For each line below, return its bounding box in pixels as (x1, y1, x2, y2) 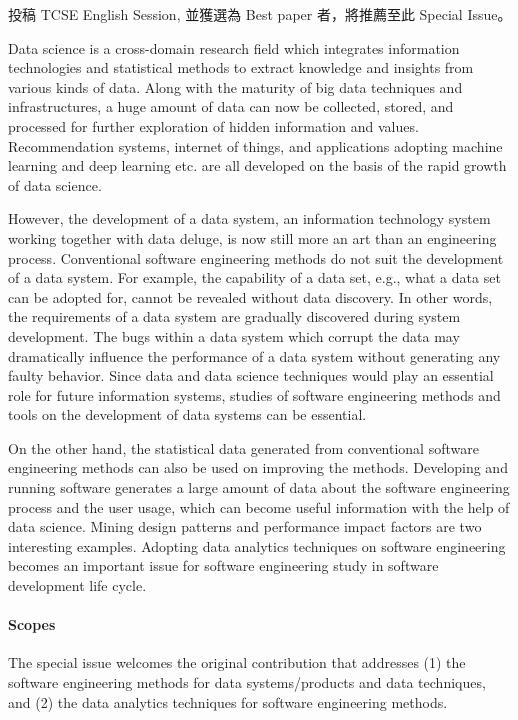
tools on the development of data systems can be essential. (8, 404, 367, 425)
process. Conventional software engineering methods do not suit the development (8, 247, 504, 268)
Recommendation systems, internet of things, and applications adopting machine (8, 135, 503, 156)
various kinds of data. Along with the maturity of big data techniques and (8, 76, 463, 97)
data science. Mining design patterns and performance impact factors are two (8, 516, 482, 537)
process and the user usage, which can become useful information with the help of (8, 496, 510, 517)
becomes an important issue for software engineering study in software (8, 555, 439, 576)
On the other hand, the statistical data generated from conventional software (8, 437, 479, 458)
